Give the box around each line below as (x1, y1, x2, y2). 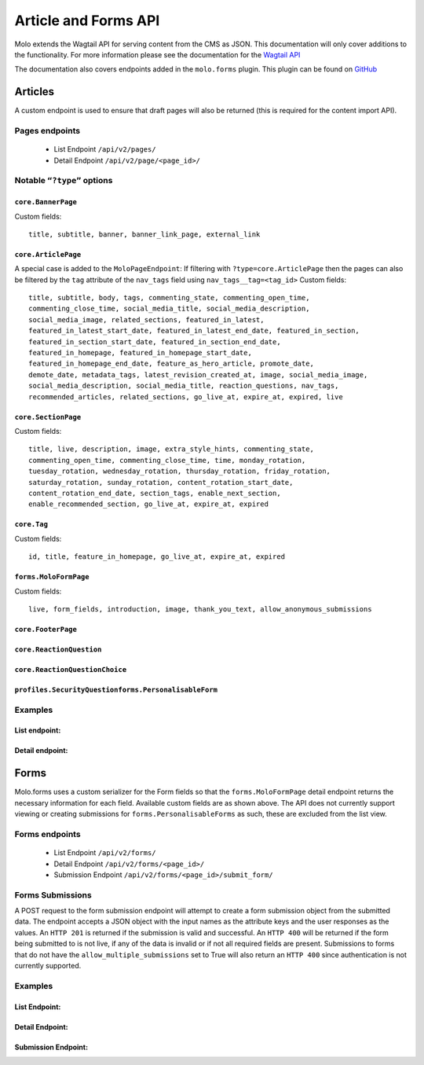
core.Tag (14, 520, 49, 529)
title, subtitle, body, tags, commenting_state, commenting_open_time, (28, 293, 310, 303)
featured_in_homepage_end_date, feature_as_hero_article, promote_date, (28, 359, 314, 369)
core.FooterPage (14, 625, 78, 633)
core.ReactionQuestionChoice (14, 665, 127, 674)
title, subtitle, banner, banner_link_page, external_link (28, 230, 261, 239)
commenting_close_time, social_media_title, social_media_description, (28, 304, 310, 314)
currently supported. (14, 960, 82, 970)
